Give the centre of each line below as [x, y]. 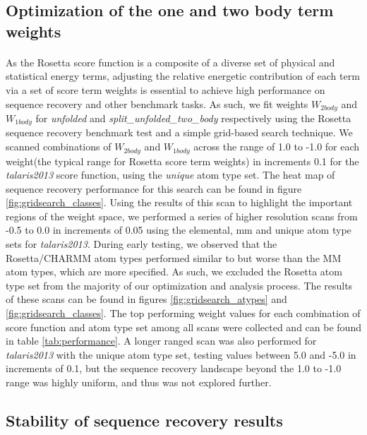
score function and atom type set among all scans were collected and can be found [183, 327]
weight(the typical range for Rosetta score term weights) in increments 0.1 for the [182, 161]
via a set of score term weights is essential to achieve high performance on [166, 89]
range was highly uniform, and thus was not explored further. [139, 382]
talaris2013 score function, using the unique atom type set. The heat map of [170, 175]
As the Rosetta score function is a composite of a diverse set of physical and [170, 62]
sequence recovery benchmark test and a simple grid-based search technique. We [179, 132]
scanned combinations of [59, 147]
